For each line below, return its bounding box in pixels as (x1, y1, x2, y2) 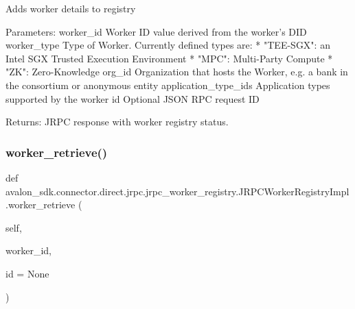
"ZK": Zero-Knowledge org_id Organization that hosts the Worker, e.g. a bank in (5, 64, 348, 79)
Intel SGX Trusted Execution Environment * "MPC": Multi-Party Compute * (5, 51, 333, 65)
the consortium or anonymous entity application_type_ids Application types (5, 77, 330, 92)
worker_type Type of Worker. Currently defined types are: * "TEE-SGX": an (5, 38, 330, 52)
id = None (5, 266, 49, 280)
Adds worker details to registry (5, 1, 136, 15)
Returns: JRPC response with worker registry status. (5, 114, 229, 129)
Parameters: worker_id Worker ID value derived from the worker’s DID (5, 24, 307, 38)
